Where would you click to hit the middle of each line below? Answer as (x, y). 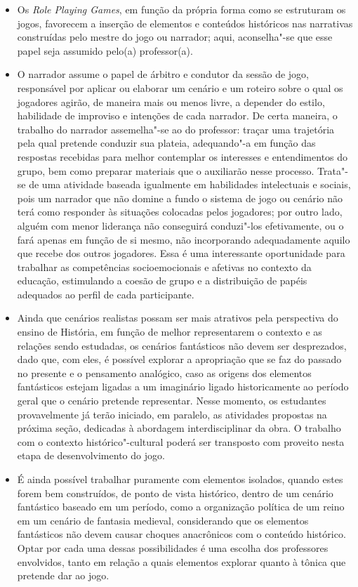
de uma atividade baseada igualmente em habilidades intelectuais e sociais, (190, 184)
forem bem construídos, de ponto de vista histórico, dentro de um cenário (175, 493)
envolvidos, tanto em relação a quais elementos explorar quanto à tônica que (181, 561)
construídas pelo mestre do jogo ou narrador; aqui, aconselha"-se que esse (175, 37)
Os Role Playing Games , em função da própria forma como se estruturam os (181, 9)
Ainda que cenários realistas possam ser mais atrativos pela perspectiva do (178, 318)
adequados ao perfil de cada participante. (106, 294)
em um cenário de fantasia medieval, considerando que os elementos (163, 520)
